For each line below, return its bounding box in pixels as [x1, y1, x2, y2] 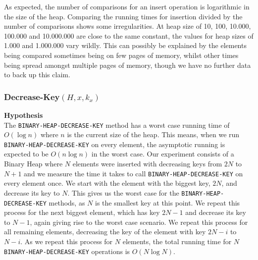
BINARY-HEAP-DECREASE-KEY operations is [4, 246, 130, 256]
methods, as [49, 197, 85, 208]
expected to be [4, 149, 49, 159]
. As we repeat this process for [20, 236, 113, 246]
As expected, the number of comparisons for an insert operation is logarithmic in [4, 1, 250, 11]
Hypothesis [4, 109, 43, 120]
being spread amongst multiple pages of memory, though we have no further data [4, 59, 251, 70]
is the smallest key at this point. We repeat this [95, 197, 240, 208]
